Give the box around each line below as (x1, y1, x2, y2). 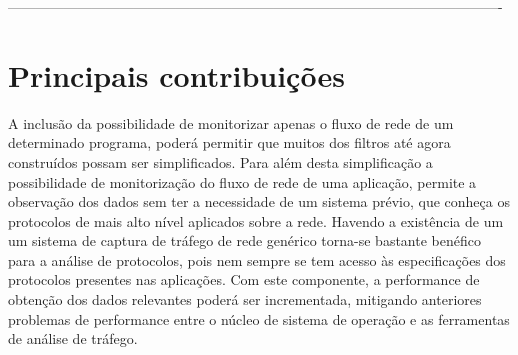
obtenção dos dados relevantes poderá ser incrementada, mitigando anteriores (8, 289, 482, 310)
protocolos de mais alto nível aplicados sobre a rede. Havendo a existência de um (8, 210, 504, 231)
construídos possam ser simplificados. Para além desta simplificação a (8, 151, 433, 172)
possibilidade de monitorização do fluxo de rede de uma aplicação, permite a (8, 171, 477, 192)
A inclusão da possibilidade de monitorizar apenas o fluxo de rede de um (8, 112, 454, 133)
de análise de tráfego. (8, 328, 138, 349)
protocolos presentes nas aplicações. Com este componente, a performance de (8, 269, 480, 290)
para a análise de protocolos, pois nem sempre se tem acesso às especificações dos (8, 249, 506, 270)
